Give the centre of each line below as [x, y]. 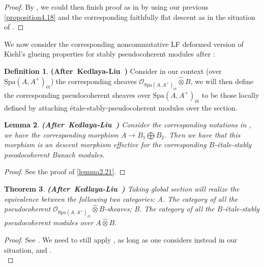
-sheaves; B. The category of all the [159, 209]
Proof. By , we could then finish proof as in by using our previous [106, 7]
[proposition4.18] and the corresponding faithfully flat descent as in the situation [130, 17]
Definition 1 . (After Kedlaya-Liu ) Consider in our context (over [113, 71]
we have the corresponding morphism [61, 134]
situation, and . [28, 249]
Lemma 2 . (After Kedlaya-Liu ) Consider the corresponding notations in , [128, 125]
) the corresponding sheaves [94, 81]
